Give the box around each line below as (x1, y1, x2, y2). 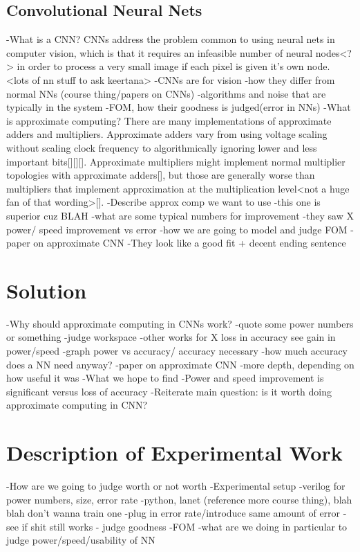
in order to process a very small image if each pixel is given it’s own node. (17, 59, 330, 73)
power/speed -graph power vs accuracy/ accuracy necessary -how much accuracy (6, 344, 348, 358)
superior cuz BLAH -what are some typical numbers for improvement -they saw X (6, 208, 354, 222)
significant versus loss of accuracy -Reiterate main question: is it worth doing (6, 384, 332, 398)
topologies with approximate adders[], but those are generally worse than (6, 168, 315, 182)
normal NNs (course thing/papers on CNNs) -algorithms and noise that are (6, 86, 326, 100)
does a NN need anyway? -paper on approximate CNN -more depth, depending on (6, 357, 354, 371)
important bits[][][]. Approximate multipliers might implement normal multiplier (6, 154, 345, 168)
